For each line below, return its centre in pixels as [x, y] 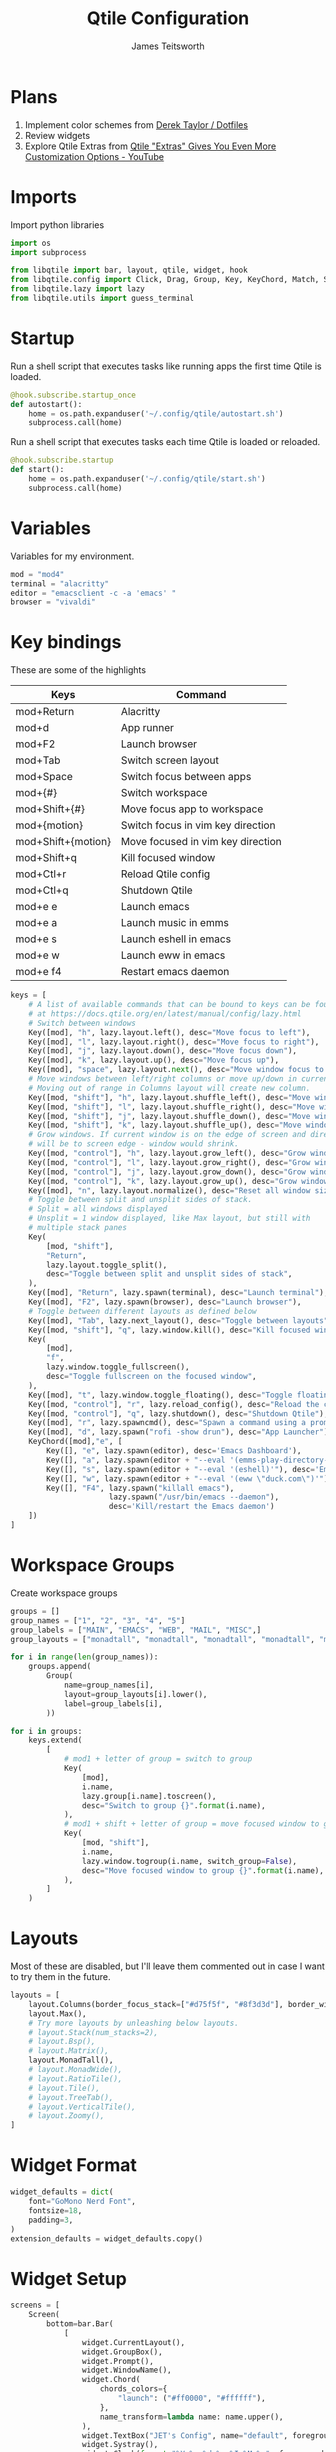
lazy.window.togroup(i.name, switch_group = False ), [189, 1861]
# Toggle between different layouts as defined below [142, 1311]
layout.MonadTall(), [71, 2060]
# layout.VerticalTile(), [82, 2107]
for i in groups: [46, 1731]
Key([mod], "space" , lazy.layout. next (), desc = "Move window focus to [176, 1070]
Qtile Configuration [168, 18]
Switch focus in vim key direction [198, 825]
